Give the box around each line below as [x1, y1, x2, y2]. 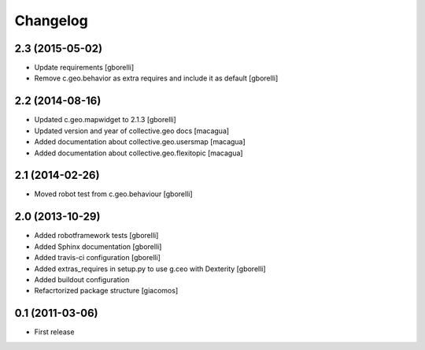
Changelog [14, 12, 88, 29]
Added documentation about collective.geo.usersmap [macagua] [34, 137, 246, 147]
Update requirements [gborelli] [34, 63, 135, 73]
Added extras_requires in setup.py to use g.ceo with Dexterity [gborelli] [34, 264, 267, 274]
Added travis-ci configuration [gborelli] [34, 253, 161, 262]
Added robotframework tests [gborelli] [34, 231, 159, 240]
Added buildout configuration [34, 274, 130, 284]
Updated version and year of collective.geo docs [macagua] [34, 126, 230, 136]
